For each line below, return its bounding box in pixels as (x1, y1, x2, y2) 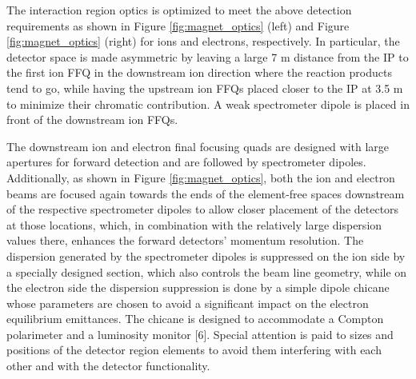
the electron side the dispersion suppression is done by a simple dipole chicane (6, 279, 390, 296)
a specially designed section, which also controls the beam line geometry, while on (6, 263, 407, 280)
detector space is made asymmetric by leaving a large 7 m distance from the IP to (6, 48, 409, 65)
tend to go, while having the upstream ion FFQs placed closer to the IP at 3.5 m (6, 79, 403, 96)
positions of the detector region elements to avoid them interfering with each (6, 341, 382, 358)
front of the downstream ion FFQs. (6, 111, 178, 128)
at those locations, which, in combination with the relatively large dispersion (6, 216, 382, 233)
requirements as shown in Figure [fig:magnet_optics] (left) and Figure (6, 17, 350, 34)
